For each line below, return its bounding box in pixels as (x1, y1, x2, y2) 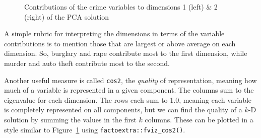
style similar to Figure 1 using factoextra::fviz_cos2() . (4, 124, 185, 134)
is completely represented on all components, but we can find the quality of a (4, 104, 242, 115)
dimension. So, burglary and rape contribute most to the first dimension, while (4, 48, 247, 58)
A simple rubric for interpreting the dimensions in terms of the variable (4, 28, 225, 39)
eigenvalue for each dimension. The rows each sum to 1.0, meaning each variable (4, 94, 252, 105)
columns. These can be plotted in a (145, 114, 253, 124)
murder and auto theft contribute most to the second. (4, 57, 170, 68)
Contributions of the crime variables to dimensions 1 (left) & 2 (24, 2, 218, 12)
